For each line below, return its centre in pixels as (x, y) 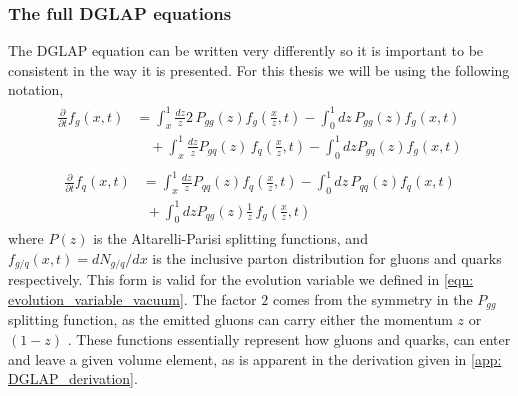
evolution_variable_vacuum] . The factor (132, 299)
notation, (36, 89)
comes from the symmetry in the (372, 299)
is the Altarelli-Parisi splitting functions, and (230, 238)
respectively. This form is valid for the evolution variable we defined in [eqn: (241, 279)
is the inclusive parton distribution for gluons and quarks (327, 257)
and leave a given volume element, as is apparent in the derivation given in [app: (255, 358)
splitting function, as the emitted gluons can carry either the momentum (230, 319)
